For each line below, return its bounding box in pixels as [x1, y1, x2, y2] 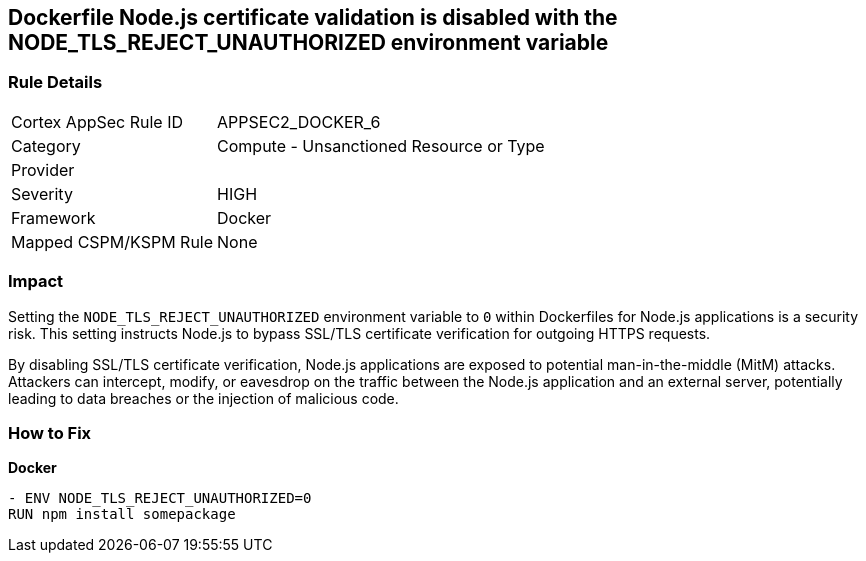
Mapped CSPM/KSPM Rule [11, 231, 214, 252]
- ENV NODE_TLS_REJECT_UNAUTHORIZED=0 [8, 490, 312, 507]
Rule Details [8, 72, 103, 93]
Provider [11, 159, 75, 180]
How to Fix [8, 422, 92, 443]
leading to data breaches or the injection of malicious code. [8, 389, 399, 407]
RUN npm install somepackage [8, 506, 236, 523]
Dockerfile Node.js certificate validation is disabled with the [8, 5, 618, 30]
